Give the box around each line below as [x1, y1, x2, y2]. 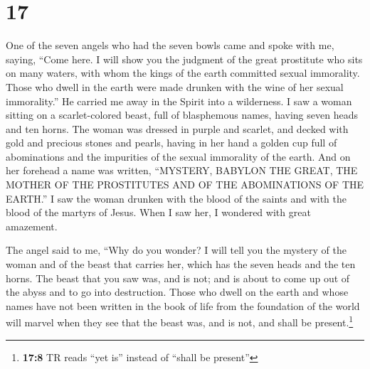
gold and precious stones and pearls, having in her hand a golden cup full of [6, 135, 337, 150]
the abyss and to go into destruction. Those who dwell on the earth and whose [6, 284, 349, 299]
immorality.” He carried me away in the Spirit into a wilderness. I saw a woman [6, 93, 352, 108]
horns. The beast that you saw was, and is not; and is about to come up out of [6, 270, 350, 285]
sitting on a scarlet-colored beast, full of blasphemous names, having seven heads [6, 107, 358, 122]
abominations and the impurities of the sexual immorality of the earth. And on [6, 149, 351, 164]
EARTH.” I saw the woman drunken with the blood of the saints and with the [6, 191, 347, 205]
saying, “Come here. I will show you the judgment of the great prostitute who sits [6, 51, 363, 66]
